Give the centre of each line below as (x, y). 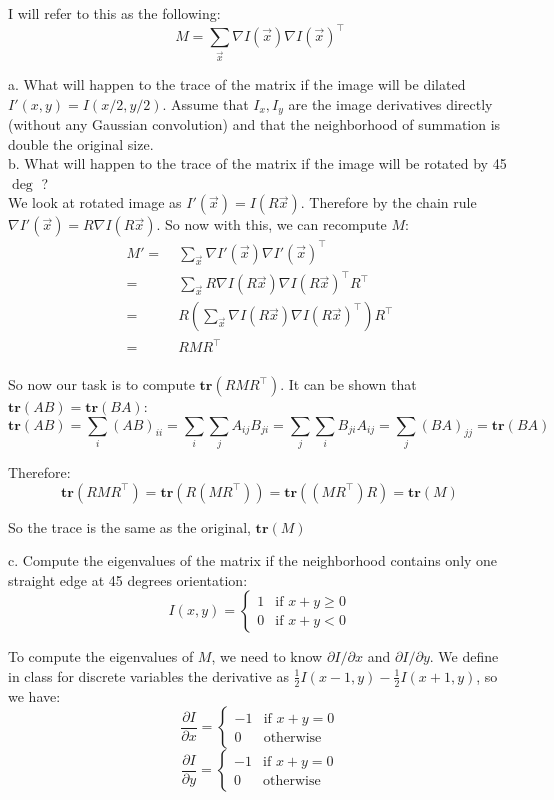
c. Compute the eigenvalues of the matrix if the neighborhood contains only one (253, 560)
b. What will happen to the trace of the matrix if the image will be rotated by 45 (257, 163)
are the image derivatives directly (390, 103)
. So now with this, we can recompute (271, 224)
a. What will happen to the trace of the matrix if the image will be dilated (237, 83)
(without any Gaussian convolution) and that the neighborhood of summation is (254, 124)
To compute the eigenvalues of (101, 656)
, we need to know (267, 656)
